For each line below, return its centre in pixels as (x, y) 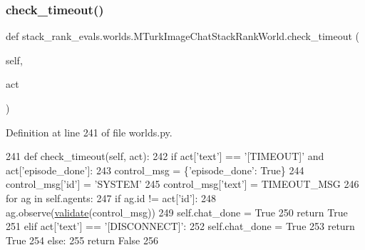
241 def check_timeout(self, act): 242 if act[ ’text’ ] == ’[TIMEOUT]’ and (165, 156)
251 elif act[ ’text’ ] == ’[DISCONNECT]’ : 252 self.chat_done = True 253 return (180, 226)
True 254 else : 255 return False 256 (82, 240)
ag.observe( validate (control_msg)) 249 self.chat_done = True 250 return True (177, 212)
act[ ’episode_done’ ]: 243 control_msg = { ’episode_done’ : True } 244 (155, 170)
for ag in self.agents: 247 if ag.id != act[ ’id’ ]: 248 (111, 197)
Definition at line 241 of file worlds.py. (89, 132)
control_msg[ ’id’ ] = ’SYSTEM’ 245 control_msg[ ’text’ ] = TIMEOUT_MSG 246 (182, 184)
